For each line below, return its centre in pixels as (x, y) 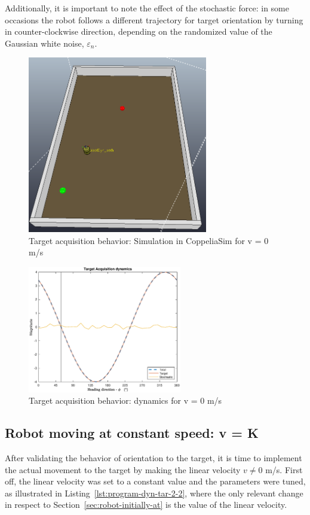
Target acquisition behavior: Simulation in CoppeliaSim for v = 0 (149, 240)
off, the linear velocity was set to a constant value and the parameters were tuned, (155, 481)
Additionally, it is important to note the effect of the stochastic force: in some (147, 8)
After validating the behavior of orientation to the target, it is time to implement (154, 458)
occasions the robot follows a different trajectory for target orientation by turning (154, 19)
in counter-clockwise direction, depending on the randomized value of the (139, 31)
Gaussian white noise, (44, 43)
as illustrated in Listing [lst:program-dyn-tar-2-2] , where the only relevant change (154, 493)
